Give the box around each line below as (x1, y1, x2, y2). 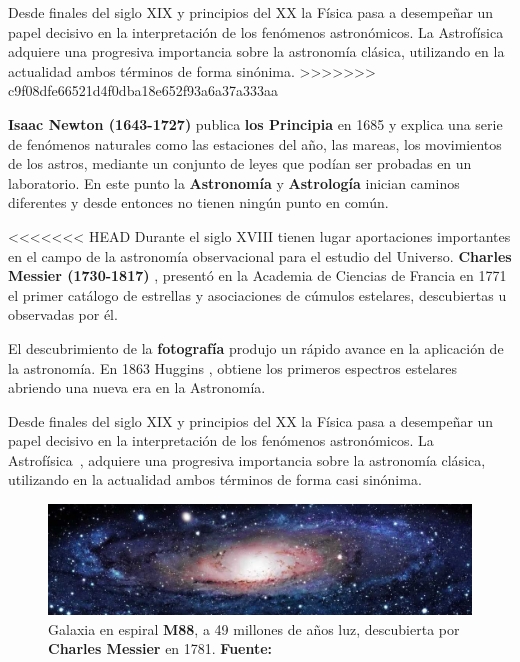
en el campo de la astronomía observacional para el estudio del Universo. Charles (8, 245, 512, 266)
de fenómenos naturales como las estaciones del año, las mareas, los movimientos (8, 133, 502, 154)
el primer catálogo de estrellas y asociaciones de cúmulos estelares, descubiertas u (8, 284, 507, 305)
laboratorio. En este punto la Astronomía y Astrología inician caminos (8, 172, 460, 193)
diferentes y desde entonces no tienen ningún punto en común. (8, 192, 389, 213)
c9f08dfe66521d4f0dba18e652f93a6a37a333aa (8, 80, 278, 101)
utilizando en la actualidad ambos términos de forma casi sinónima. (8, 469, 422, 490)
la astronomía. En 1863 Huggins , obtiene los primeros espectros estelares (8, 357, 457, 378)
